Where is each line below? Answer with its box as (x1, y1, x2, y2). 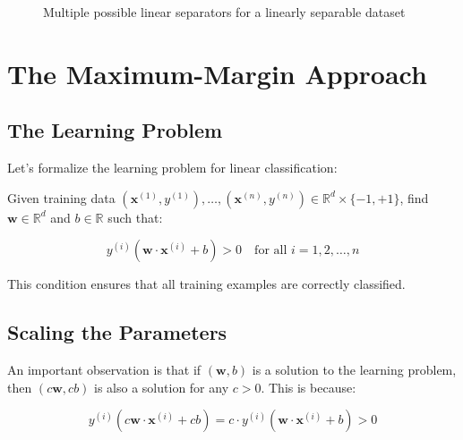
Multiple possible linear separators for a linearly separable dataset (43, 3, 406, 21)
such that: (107, 207, 163, 226)
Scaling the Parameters (7, 318, 227, 346)
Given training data (7, 188, 116, 207)
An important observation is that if (7, 360, 201, 379)
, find (399, 188, 429, 207)
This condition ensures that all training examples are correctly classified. (7, 275, 406, 293)
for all (254, 244, 287, 258)
